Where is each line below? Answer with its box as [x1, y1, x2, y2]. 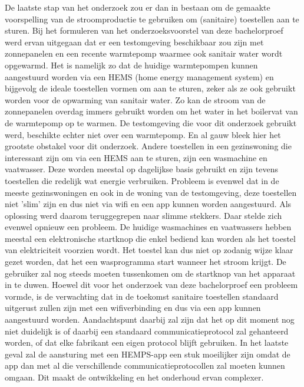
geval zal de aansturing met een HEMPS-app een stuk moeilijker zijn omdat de [5, 347, 290, 360]
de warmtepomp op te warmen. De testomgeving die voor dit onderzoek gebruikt [5, 116, 297, 129]
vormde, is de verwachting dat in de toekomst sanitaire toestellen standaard [5, 290, 279, 302]
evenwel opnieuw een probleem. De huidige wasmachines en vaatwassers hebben [5, 221, 292, 233]
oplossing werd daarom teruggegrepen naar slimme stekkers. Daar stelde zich [5, 209, 282, 221]
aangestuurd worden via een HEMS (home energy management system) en [5, 70, 274, 83]
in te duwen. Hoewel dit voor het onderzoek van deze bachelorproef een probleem [5, 278, 298, 291]
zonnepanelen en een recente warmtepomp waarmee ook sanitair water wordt [5, 47, 283, 60]
